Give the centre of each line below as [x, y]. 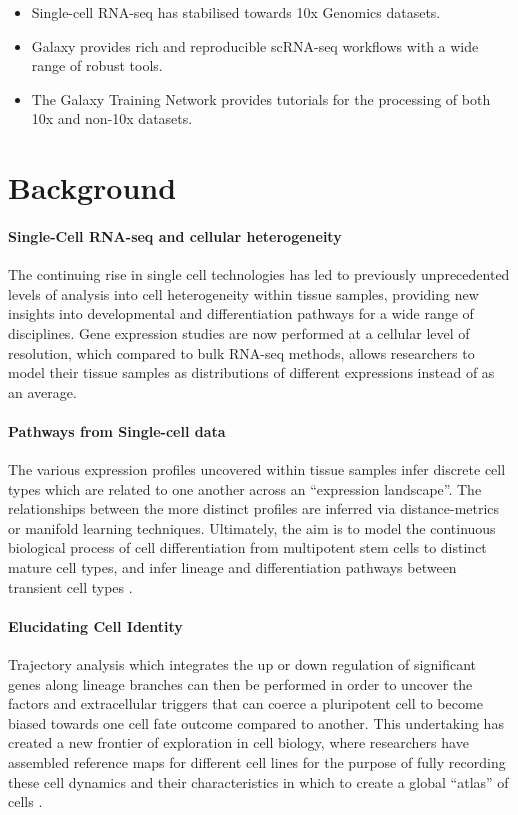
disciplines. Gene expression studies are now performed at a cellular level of [239, 332]
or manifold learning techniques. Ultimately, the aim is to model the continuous [252, 527]
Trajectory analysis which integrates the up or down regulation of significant [242, 664]
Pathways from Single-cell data [117, 430]
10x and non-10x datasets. [112, 118]
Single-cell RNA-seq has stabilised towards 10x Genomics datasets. [236, 12]
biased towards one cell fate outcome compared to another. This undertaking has [256, 722]
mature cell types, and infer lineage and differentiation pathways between [232, 567]
